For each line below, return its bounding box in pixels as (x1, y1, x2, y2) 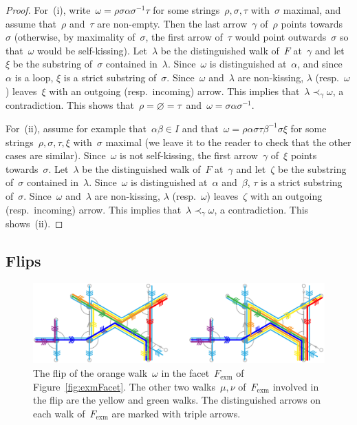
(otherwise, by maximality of (14, 30, 136, 44)
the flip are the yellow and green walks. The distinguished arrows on (33, 393, 321, 407)
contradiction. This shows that (6, 98, 134, 112)
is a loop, (14, 70, 54, 84)
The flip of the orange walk (33, 366, 148, 380)
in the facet (161, 366, 210, 380)
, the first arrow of (145, 30, 223, 44)
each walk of (33, 406, 85, 420)
